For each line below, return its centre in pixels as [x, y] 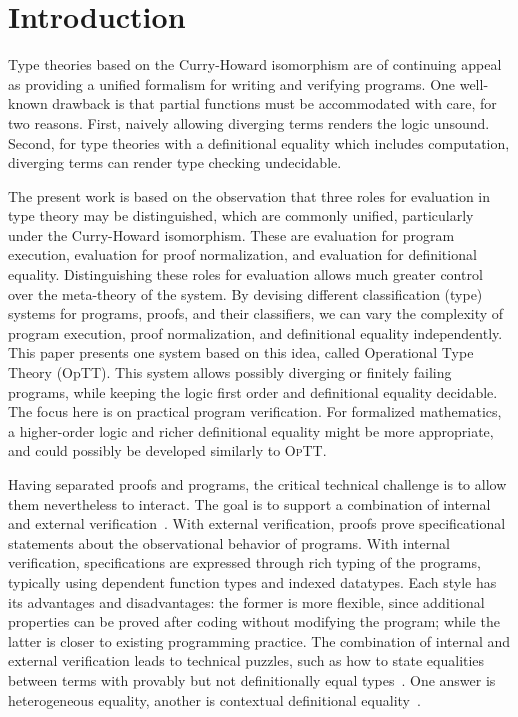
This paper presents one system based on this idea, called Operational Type [241, 352]
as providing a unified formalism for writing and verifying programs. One [232, 83]
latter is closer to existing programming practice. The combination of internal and [259, 640]
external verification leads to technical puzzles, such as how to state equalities [246, 660]
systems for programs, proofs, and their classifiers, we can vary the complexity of [256, 313]
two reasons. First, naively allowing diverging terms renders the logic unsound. [249, 122]
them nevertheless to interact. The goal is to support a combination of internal [249, 503]
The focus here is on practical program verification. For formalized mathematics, [255, 411]
